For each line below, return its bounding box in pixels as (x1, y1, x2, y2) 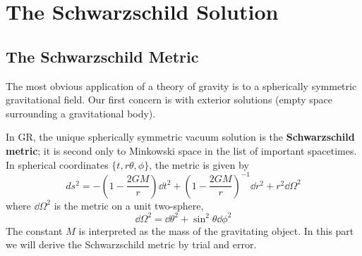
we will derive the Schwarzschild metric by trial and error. (6, 237, 257, 252)
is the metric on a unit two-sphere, (54, 198, 204, 212)
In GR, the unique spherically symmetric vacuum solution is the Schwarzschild (6, 129, 355, 144)
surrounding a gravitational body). (6, 105, 156, 120)
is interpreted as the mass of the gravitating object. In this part (78, 223, 354, 238)
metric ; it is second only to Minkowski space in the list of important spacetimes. (6, 143, 357, 158)
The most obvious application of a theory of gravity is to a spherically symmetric (6, 78, 357, 93)
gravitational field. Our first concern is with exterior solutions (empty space (6, 92, 333, 107)
